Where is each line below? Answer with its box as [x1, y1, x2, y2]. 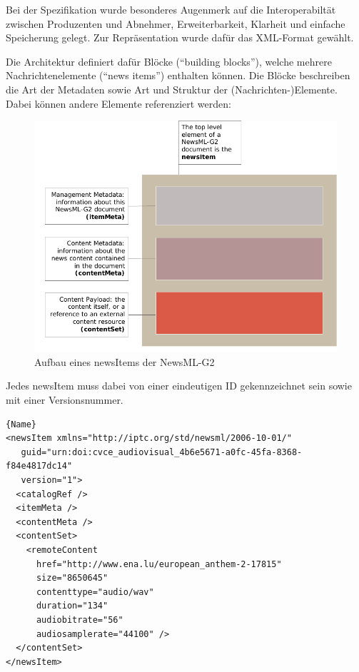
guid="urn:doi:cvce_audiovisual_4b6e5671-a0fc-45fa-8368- [21, 447, 303, 457]
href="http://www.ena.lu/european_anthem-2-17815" [36, 559, 282, 569]
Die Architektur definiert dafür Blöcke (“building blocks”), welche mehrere [6, 54, 332, 68]
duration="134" [36, 601, 108, 611]
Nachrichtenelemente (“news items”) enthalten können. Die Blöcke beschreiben [6, 68, 350, 83]
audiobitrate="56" [36, 614, 123, 625]
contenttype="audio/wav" [36, 586, 154, 597]
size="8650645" [36, 573, 108, 584]
